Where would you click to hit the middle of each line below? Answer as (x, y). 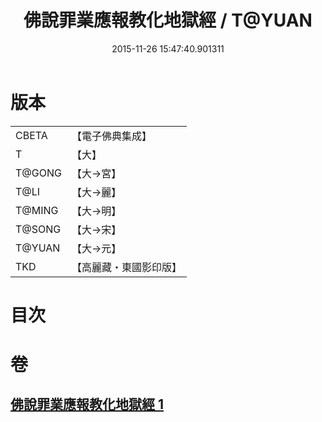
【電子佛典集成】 (111, 136)
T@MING (37, 210)
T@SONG (38, 229)
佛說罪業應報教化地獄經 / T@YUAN (168, 20)
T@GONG (38, 173)
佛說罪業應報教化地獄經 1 (87, 404)
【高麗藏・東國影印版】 (126, 267)
